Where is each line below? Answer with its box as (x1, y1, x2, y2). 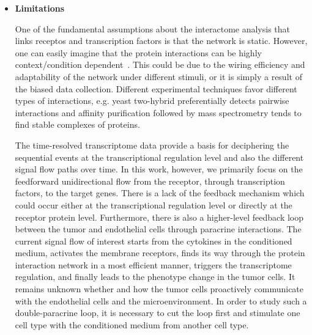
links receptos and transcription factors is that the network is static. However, (15, 34, 308, 47)
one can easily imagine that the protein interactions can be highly (15, 46, 262, 59)
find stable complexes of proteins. (15, 118, 140, 131)
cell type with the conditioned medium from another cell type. (15, 318, 249, 331)
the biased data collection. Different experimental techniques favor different (15, 82, 297, 95)
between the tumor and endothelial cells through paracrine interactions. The (15, 223, 302, 235)
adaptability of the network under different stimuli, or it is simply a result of (15, 70, 302, 83)
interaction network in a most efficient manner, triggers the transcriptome (15, 258, 292, 271)
